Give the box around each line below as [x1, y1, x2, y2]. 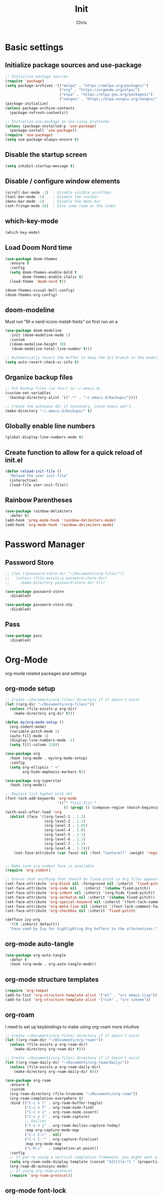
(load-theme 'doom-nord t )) [9, 279, 66, 284]
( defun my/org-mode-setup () [5, 720, 64, 725]
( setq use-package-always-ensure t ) [5, 137, 79, 142]
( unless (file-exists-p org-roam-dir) [9, 1042, 88, 1047]
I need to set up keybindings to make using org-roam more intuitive [5, 1023, 139, 1029]
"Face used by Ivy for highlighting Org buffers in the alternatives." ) [9, 926, 160, 931]
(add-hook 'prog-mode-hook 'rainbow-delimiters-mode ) [5, 518, 116, 523]
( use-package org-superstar [5, 778, 62, 783]
